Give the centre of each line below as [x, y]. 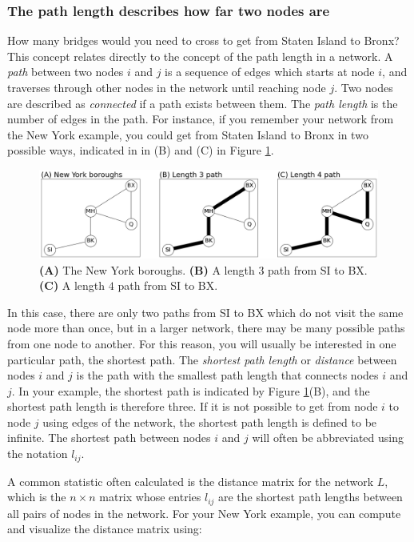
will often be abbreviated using [328, 438]
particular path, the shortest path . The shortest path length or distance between [202, 359]
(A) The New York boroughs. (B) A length [147, 269]
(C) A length [72, 285]
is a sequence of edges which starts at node [270, 72]
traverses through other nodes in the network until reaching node [167, 87]
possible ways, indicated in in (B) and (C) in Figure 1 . [141, 150]
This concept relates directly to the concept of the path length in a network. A [200, 56]
